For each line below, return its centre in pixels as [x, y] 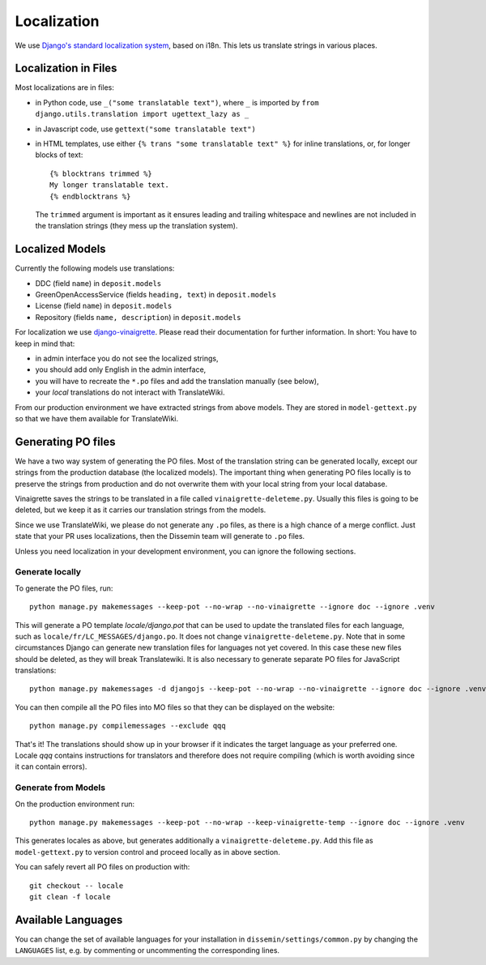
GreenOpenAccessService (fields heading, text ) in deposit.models [156, 295]
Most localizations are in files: [65, 88]
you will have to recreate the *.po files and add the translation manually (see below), [177, 381]
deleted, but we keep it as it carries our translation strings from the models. [141, 510]
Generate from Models [60, 788]
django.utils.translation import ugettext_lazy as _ [142, 114]
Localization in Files [66, 68]
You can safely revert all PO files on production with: [102, 867]
